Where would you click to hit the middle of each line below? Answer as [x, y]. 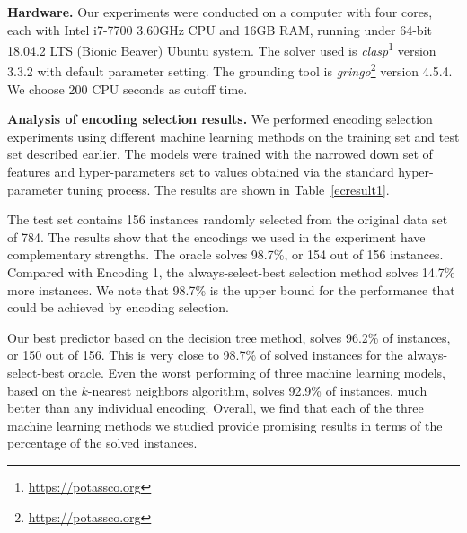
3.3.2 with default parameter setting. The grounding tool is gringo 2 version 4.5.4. [230, 70]
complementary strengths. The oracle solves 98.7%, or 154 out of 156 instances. [225, 254]
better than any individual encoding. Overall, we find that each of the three [216, 408]
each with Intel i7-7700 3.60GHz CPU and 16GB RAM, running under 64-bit [220, 29]
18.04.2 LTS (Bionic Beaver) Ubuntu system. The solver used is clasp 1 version [222, 49]
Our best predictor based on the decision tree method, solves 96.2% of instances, [229, 337]
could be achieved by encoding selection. [119, 307]
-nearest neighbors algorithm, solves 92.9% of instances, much [257, 390]
